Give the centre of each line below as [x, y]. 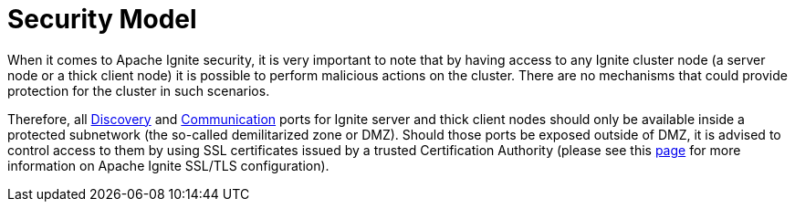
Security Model [102, 19]
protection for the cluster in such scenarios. [139, 90]
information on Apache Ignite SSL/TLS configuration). [168, 165]
